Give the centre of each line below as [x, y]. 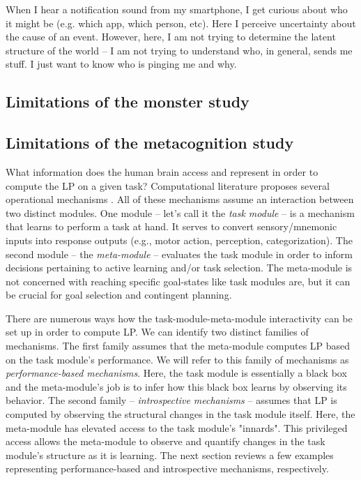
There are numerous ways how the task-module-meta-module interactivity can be [179, 318]
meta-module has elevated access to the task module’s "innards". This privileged [177, 427]
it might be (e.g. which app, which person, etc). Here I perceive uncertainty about [181, 23]
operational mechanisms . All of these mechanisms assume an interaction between [180, 199]
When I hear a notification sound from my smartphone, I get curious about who [177, 9]
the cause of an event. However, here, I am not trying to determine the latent [171, 37]
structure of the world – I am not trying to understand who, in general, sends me [179, 50]
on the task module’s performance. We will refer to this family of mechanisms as [177, 359]
